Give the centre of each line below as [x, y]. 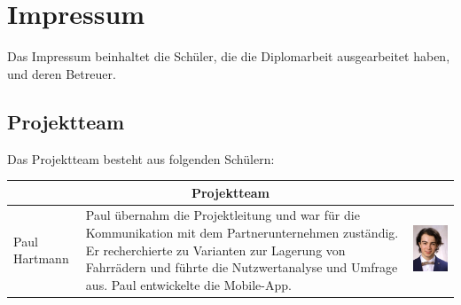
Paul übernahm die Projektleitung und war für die [223, 215]
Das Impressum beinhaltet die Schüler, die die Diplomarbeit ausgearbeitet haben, [229, 56]
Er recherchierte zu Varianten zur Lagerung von [215, 250]
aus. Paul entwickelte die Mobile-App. [188, 284]
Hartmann [41, 258]
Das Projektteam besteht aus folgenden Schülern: [141, 158]
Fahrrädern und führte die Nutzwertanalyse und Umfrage [242, 267]
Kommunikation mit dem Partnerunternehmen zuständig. [242, 233]
